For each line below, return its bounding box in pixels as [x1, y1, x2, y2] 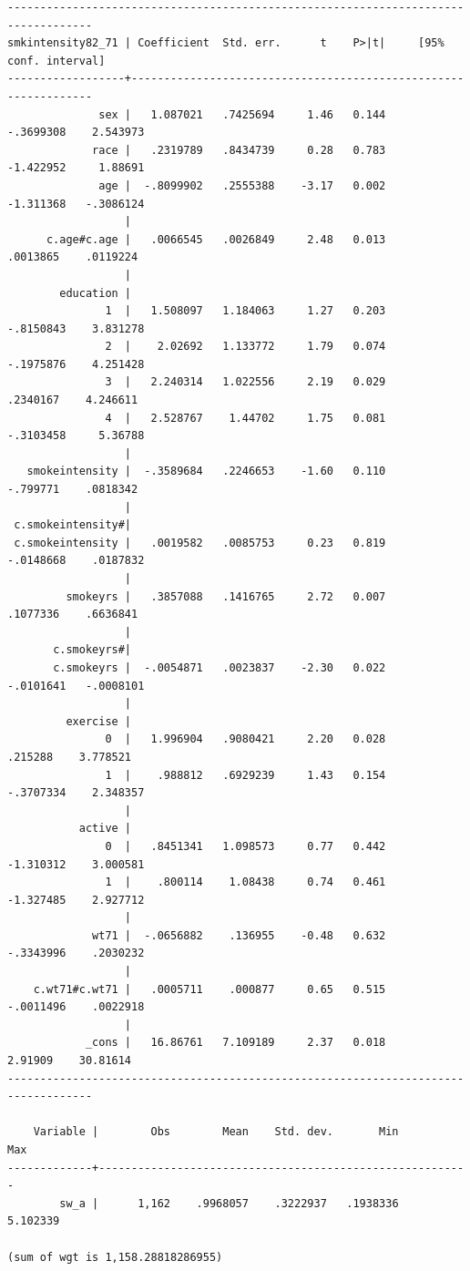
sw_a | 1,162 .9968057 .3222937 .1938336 [59, 1196, 399, 1210]
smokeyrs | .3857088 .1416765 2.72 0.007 [66, 589, 386, 603]
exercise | [66, 714, 132, 728]
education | [59, 286, 132, 300]
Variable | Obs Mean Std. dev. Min [33, 1125, 399, 1139]
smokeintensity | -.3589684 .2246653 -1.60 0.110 [26, 465, 386, 478]
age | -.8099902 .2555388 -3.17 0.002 [98, 179, 386, 192]
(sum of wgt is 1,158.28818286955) [7, 1250, 223, 1264]
